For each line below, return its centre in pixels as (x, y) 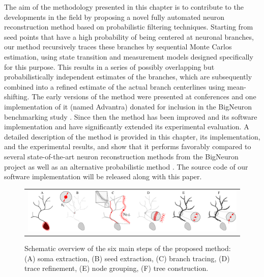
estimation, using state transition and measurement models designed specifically (129, 56)
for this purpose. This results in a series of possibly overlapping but (109, 66)
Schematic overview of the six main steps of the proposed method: (128, 248)
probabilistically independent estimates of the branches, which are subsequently (128, 77)
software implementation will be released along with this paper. (103, 176)
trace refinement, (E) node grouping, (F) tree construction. (116, 268)
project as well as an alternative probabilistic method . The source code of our (126, 166)
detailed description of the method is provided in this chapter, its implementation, (132, 136)
